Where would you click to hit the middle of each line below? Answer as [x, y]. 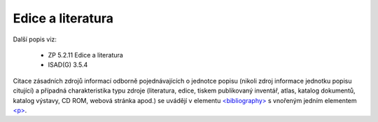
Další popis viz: [35, 39]
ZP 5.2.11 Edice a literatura [86, 55]
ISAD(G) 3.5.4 [68, 65]
